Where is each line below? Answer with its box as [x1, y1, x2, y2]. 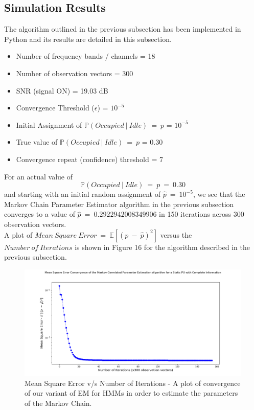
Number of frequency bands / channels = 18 [16, 51, 155, 61]
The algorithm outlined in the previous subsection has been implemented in [4, 24, 241, 34]
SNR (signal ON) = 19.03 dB [16, 85, 108, 96]
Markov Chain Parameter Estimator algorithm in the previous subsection [4, 198, 234, 209]
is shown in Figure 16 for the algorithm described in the [75, 241, 250, 252]
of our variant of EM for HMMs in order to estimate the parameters [25, 388, 238, 398]
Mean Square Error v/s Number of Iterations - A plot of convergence [25, 377, 241, 388]
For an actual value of [4, 171, 73, 181]
